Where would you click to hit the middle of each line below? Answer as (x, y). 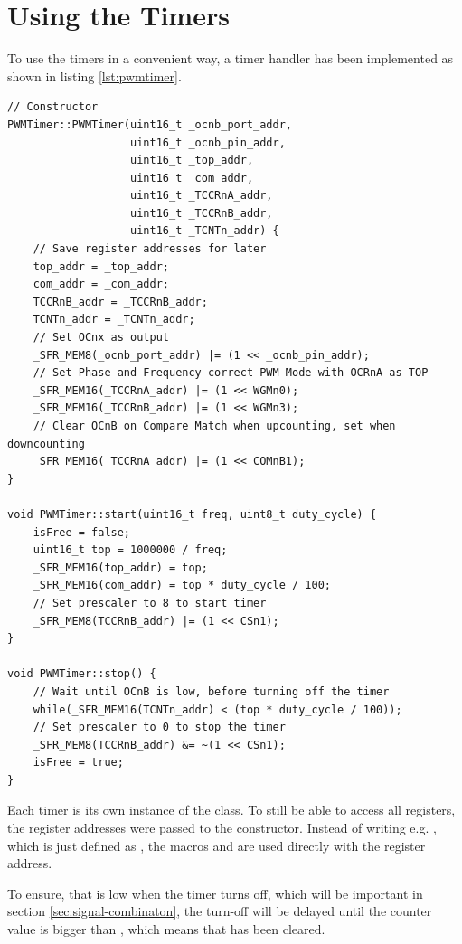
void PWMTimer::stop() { (82, 674)
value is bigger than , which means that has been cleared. (166, 929)
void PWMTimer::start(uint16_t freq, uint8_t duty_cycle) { (192, 514)
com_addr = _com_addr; (101, 284)
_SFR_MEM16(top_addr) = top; (120, 567)
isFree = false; (82, 532)
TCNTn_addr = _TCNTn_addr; (114, 320)
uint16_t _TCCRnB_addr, (202, 213)
